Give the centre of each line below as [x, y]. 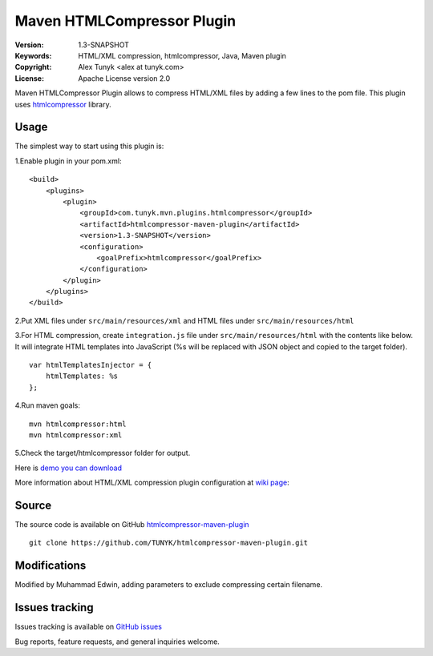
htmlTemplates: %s [82, 376]
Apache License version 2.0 [124, 78]
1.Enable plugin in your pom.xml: [68, 161]
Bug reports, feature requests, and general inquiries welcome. [117, 642]
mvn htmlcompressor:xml [76, 435]
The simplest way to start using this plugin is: [89, 146]
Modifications [51, 566]
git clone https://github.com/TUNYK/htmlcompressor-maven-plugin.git [169, 543]
